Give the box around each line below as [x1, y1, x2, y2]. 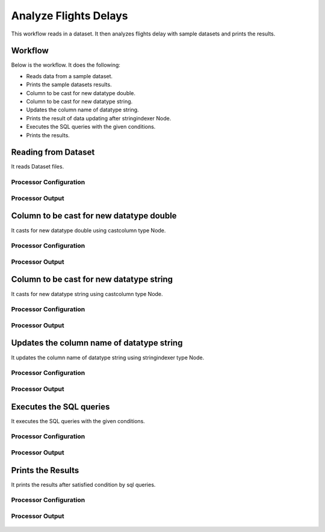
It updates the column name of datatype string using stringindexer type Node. [11, 354, 205, 361]
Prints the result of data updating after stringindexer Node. [26, 114, 172, 122]
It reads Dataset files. [11, 163, 64, 170]
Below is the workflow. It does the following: [11, 61, 120, 69]
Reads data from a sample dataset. [26, 72, 113, 79]
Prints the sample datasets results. [26, 81, 112, 88]
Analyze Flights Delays [11, 9, 129, 22]
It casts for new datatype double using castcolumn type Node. [11, 226, 166, 234]
